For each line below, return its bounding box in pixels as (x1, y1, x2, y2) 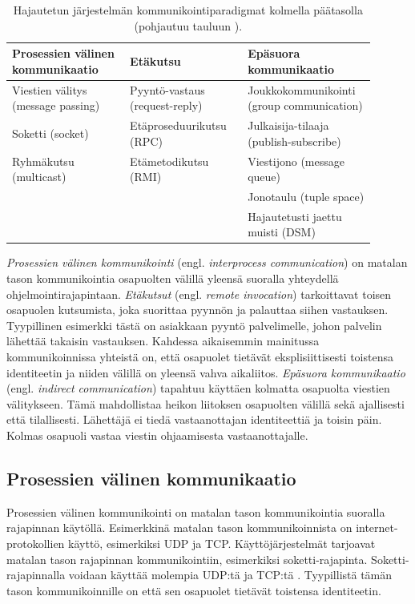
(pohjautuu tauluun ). (134, 17, 243, 34)
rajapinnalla (6, 566, 66, 583)
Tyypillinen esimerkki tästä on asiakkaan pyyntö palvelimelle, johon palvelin (6, 316, 382, 333)
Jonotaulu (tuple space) (248, 187, 365, 204)
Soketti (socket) (12, 124, 89, 141)
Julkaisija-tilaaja (248, 117, 329, 134)
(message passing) (12, 97, 100, 114)
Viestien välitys (12, 81, 87, 98)
